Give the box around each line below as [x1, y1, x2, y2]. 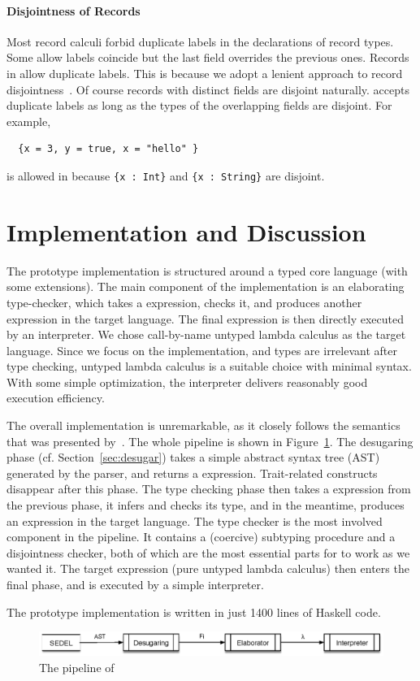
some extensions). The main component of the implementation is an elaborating [6, 278, 405, 295]
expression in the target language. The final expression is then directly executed [6, 310, 404, 327]
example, [6, 112, 51, 129]
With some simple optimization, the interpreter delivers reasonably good [6, 373, 368, 390]
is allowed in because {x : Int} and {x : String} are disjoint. [6, 167, 325, 184]
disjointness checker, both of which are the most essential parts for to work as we [6, 544, 410, 561]
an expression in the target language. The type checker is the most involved [6, 512, 383, 529]
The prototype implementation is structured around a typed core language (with [6, 262, 408, 279]
